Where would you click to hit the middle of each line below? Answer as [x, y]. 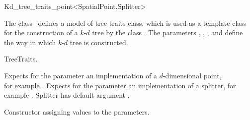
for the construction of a [41, 32]
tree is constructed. [99, 42]
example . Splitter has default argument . [67, 95]
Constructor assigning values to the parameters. [77, 111]
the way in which [30, 42]
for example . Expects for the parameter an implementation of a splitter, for [120, 85]
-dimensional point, [192, 75]
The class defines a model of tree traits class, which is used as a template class [125, 23]
